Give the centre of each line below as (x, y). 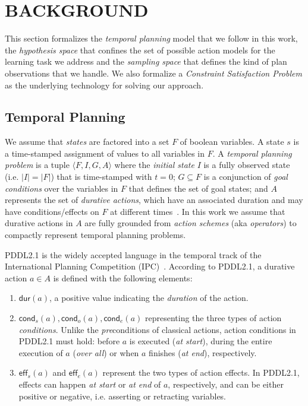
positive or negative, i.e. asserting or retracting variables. (122, 396)
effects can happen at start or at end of (90, 384)
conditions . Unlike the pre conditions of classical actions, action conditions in (157, 329)
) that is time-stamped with (101, 177)
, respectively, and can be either (226, 384)
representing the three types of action (213, 318)
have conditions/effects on (52, 211)
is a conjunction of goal (246, 177)
